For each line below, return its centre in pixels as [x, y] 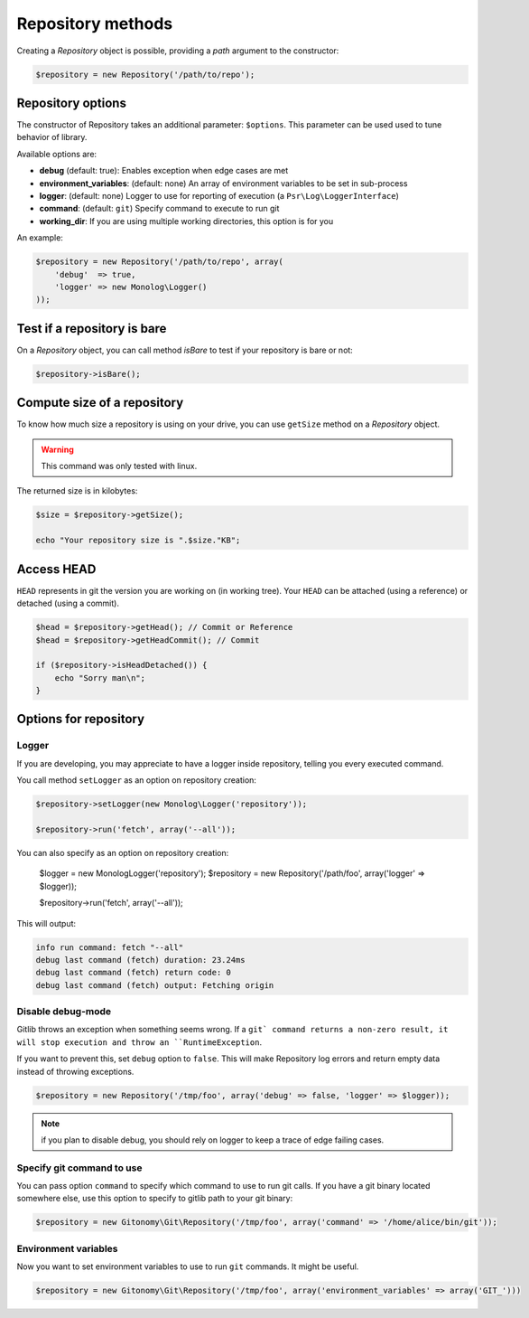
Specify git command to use [79, 1168]
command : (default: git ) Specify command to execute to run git [159, 209]
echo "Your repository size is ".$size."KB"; [138, 541]
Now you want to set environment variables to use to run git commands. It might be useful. [188, 1266]
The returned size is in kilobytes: [77, 491]
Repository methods [95, 24]
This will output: [46, 923]
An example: [40, 238]
